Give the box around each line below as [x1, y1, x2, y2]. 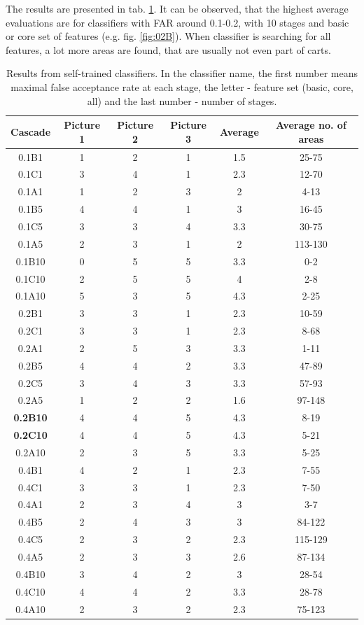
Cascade [10, 124, 51, 139]
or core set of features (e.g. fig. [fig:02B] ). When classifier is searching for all [6, 29, 331, 43]
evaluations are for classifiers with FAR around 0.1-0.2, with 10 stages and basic [6, 15, 349, 29]
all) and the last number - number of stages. [87, 93, 277, 108]
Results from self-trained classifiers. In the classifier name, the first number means [6, 66, 358, 80]
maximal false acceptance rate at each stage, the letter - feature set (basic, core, [10, 79, 353, 94]
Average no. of [275, 118, 346, 132]
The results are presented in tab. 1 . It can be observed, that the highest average [6, 1, 349, 15]
